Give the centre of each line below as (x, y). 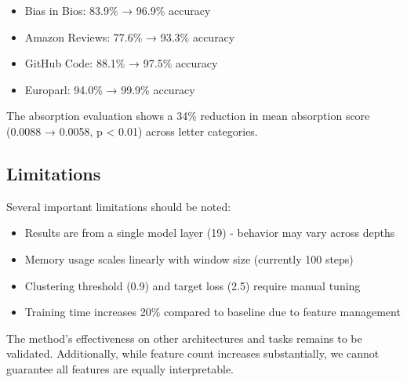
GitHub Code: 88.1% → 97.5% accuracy (121, 63)
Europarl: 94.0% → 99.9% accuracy (110, 89)
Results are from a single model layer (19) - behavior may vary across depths (210, 233)
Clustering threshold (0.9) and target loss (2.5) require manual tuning (193, 285)
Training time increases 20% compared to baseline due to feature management (213, 312)
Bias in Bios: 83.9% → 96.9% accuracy (118, 10)
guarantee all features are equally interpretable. (120, 368)
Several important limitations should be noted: (119, 206)
